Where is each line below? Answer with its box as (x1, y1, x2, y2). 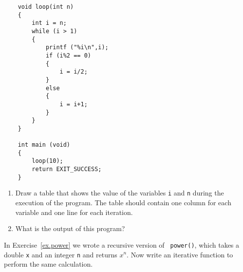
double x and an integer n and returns (4, 249, 117, 259)
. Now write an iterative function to (127, 249, 233, 259)
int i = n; (32, 19, 67, 27)
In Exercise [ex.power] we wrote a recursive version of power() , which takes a (4, 239, 240, 250)
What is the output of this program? (15, 223, 125, 233)
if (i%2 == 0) (45, 52, 91, 59)
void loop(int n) (18, 3, 74, 10)
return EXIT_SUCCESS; (32, 166, 102, 173)
